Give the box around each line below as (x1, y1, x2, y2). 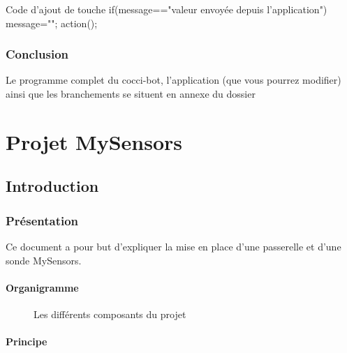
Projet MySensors (6, 127, 183, 156)
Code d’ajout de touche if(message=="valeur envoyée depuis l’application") (6, 2, 327, 16)
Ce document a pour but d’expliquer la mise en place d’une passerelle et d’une (6, 239, 341, 253)
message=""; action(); (6, 15, 98, 30)
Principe (6, 334, 47, 349)
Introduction (6, 175, 99, 197)
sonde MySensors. (6, 253, 82, 267)
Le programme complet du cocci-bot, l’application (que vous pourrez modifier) (6, 73, 341, 87)
